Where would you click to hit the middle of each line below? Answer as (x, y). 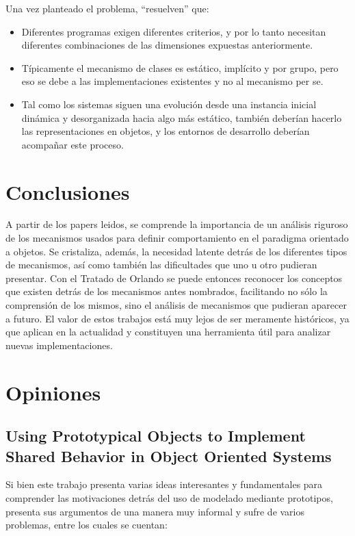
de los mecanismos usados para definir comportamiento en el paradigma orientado (177, 238)
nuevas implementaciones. (59, 345)
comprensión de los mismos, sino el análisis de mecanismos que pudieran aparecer (176, 305)
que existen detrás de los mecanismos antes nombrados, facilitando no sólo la (167, 291)
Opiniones (53, 392)
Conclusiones (68, 191)
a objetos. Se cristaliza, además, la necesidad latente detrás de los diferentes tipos (176, 251)
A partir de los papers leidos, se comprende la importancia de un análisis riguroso (177, 224)
